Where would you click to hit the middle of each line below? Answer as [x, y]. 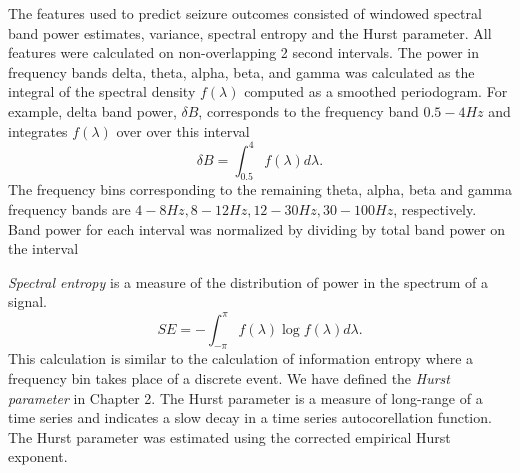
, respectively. [435, 209]
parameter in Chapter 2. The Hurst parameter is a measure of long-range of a [245, 397]
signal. [27, 301]
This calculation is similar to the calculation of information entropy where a [241, 358]
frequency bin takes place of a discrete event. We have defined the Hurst [229, 377]
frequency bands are [69, 209]
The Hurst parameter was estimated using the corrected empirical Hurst [229, 436]
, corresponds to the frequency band [308, 110]
